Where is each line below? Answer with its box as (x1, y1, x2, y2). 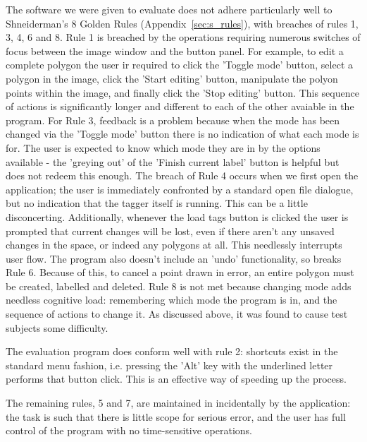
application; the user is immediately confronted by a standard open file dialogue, (6, 181, 354, 196)
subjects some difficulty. (6, 320, 108, 335)
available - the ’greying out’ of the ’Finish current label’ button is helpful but (6, 154, 340, 169)
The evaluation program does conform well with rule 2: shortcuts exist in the (6, 344, 338, 359)
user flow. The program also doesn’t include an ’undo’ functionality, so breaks (6, 251, 342, 265)
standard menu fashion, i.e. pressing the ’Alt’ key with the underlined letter (6, 357, 333, 372)
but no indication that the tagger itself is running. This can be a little (6, 196, 308, 210)
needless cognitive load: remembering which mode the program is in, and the (6, 292, 337, 307)
